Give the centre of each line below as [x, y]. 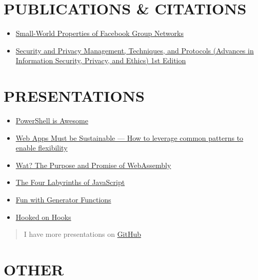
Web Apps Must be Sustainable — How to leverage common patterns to [130, 137]
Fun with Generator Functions [63, 199]
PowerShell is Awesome [52, 120]
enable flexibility [42, 148]
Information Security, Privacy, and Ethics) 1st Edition [101, 60]
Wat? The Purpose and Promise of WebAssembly [93, 165]
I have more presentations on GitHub [83, 234]
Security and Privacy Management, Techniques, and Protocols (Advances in [135, 50]
